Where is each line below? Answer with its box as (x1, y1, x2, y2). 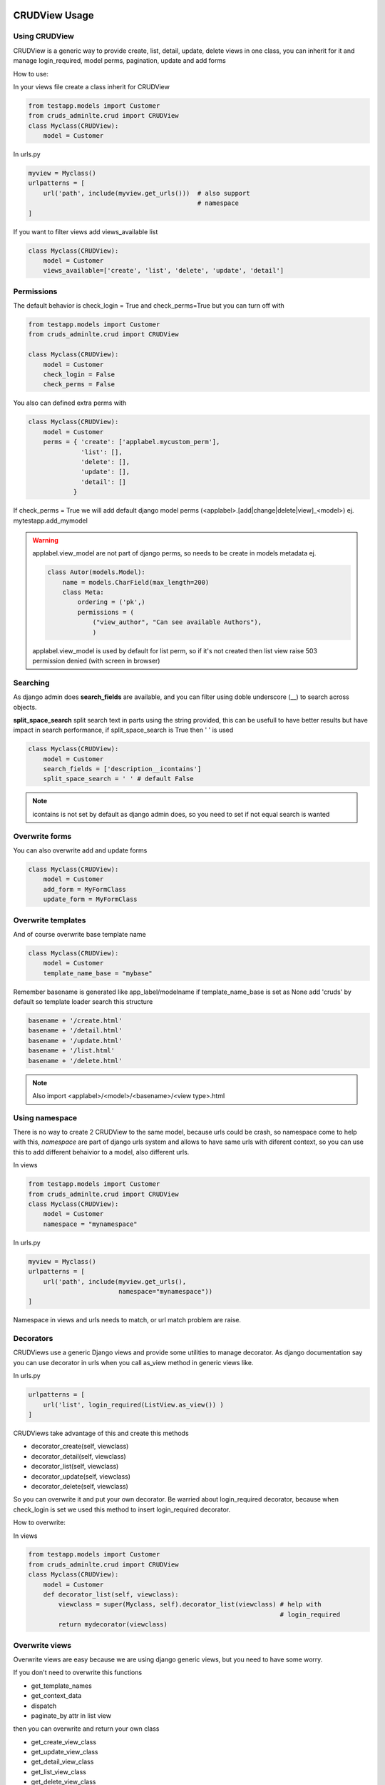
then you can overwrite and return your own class (13, 1724, 160, 1733)
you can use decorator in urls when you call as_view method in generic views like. (13, 1358, 254, 1367)
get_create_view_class (31, 1737, 96, 1746)
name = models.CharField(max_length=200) (62, 578, 210, 586)
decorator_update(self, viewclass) (31, 1472, 131, 1481)
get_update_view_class (31, 1748, 98, 1756)
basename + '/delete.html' (28, 1057, 123, 1065)
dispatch (31, 1701, 57, 1710)
